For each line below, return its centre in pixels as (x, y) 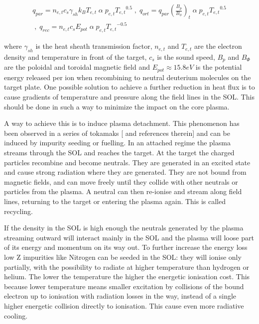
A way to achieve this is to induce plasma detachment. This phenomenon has (122, 123)
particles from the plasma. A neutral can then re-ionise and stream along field (123, 191)
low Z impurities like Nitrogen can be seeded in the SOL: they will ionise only (123, 257)
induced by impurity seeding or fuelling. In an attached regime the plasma (117, 143)
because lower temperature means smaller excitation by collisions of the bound (124, 286)
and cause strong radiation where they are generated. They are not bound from (125, 172)
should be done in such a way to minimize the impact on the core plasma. (117, 106)
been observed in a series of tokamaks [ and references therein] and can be (117, 133)
